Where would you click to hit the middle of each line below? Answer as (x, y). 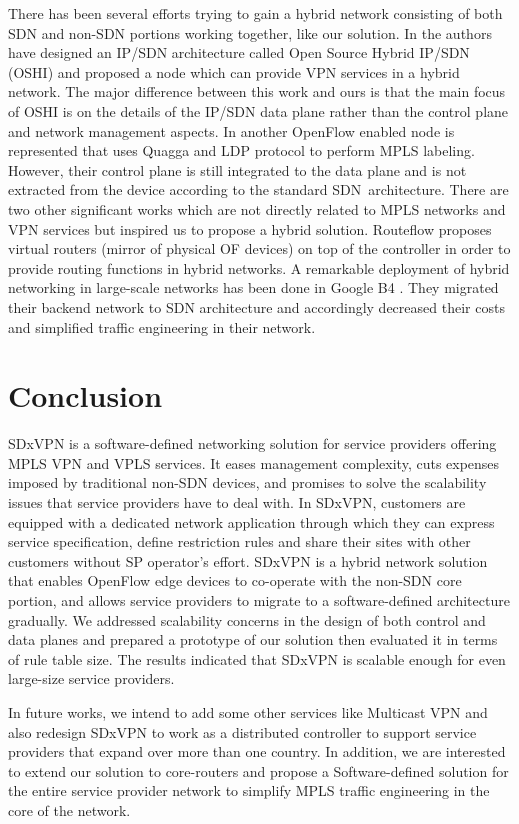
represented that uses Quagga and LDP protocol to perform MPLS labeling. (241, 150)
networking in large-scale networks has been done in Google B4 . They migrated (253, 287)
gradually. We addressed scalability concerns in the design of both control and (247, 619)
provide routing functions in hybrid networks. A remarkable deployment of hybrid (259, 267)
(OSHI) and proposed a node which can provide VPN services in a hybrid (234, 71)
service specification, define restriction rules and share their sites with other (239, 541)
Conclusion (85, 395)
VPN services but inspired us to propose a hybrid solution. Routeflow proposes (250, 228)
